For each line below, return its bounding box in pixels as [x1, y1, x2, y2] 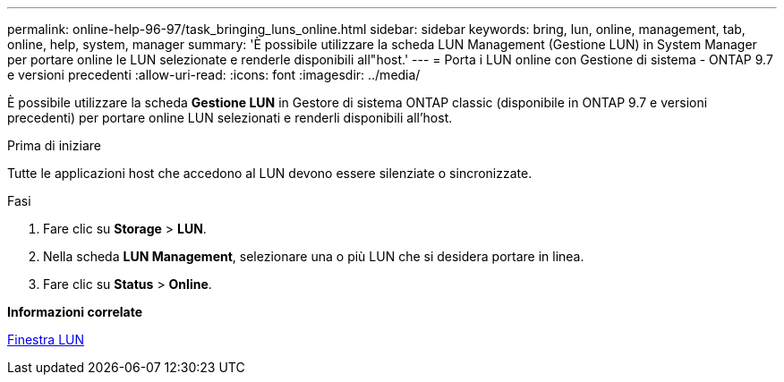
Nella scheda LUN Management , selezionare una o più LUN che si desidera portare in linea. [43, 249, 584, 264]
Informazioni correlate [7, 304, 143, 319]
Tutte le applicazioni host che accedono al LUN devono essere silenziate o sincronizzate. [7, 166, 533, 181]
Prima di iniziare [7, 138, 101, 153]
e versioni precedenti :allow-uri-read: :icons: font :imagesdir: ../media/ [7, 67, 421, 82]
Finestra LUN [7, 332, 85, 347]
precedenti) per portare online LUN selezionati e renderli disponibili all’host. [7, 110, 453, 125]
